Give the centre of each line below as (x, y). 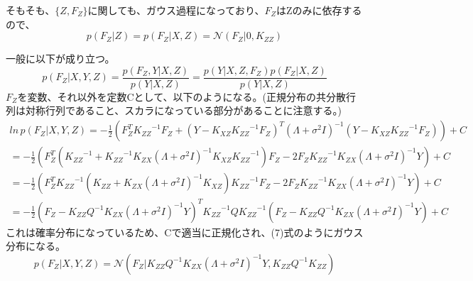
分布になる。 (36, 246)
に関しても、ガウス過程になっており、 (176, 10)
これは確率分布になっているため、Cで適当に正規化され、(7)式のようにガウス (185, 232)
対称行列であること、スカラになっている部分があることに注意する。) (184, 110)
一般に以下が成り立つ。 (60, 59)
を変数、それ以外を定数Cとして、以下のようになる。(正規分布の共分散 (181, 96)
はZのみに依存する (319, 10)
